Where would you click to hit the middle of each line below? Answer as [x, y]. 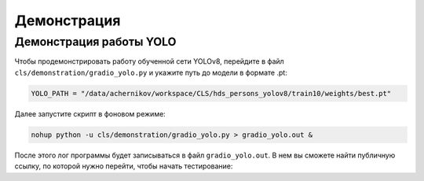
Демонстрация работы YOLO [95, 42]
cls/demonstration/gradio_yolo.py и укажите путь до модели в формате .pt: [151, 72]
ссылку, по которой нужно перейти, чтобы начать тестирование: [124, 166]
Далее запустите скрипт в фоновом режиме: [90, 113]
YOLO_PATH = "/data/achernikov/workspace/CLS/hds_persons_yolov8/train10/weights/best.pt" [211, 93]
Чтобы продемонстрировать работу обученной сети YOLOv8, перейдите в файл [149, 61]
